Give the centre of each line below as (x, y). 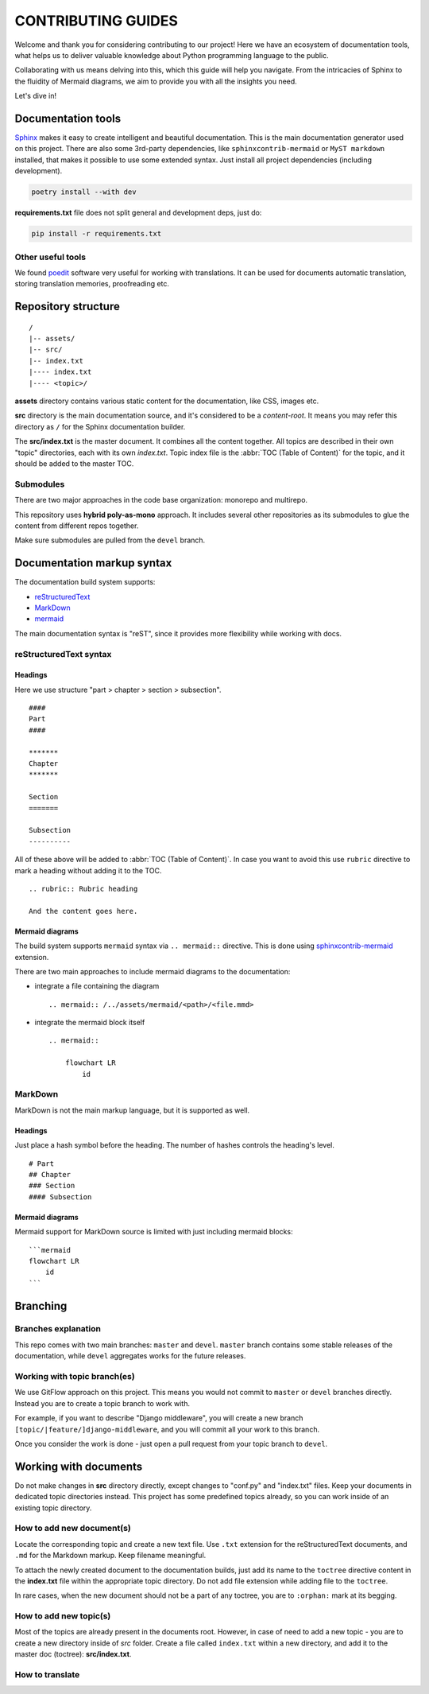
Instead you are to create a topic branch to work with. (102, 1403)
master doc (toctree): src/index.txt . (73, 1654)
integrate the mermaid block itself (90, 1023)
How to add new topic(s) (63, 1616)
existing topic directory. (53, 1508)
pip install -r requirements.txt (97, 234)
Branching (41, 1305)
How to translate (47, 1675)
